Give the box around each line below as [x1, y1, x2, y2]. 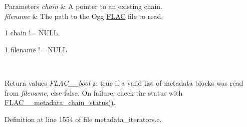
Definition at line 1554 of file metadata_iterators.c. [5, 114, 162, 124]
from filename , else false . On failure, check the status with [5, 87, 183, 98]
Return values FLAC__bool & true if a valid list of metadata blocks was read [5, 77, 243, 88]
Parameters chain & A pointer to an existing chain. [5, 1, 162, 11]
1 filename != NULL [5, 44, 67, 54]
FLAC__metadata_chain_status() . [5, 97, 116, 108]
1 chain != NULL [5, 27, 58, 38]
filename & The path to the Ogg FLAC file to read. [5, 10, 163, 21]
